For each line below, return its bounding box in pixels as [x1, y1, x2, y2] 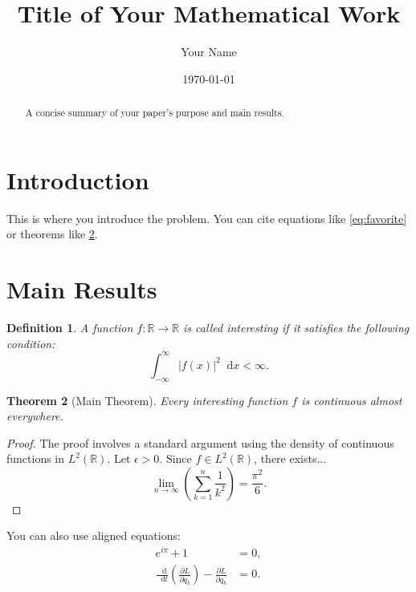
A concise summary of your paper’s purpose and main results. [25, 106, 284, 120]
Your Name [181, 43, 237, 60]
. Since [159, 450, 192, 467]
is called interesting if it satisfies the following [183, 319, 410, 336]
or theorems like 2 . [6, 225, 98, 242]
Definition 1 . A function [6, 319, 133, 336]
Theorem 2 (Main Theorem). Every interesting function [6, 391, 288, 408]
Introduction [6, 163, 149, 196]
